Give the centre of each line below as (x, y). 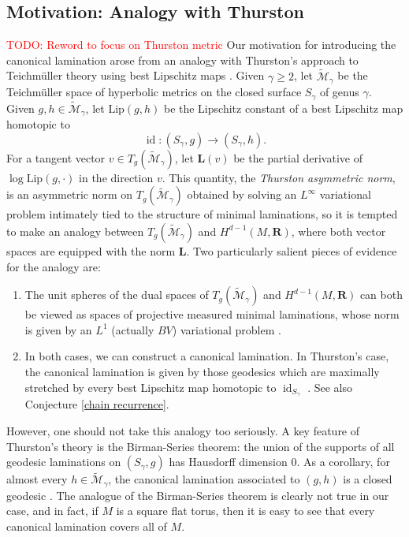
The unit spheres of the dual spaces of (117, 295)
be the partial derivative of (298, 157)
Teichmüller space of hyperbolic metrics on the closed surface (154, 92)
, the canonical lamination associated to (204, 479)
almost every (37, 479)
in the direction (116, 177)
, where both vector (338, 231)
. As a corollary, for (343, 462)
